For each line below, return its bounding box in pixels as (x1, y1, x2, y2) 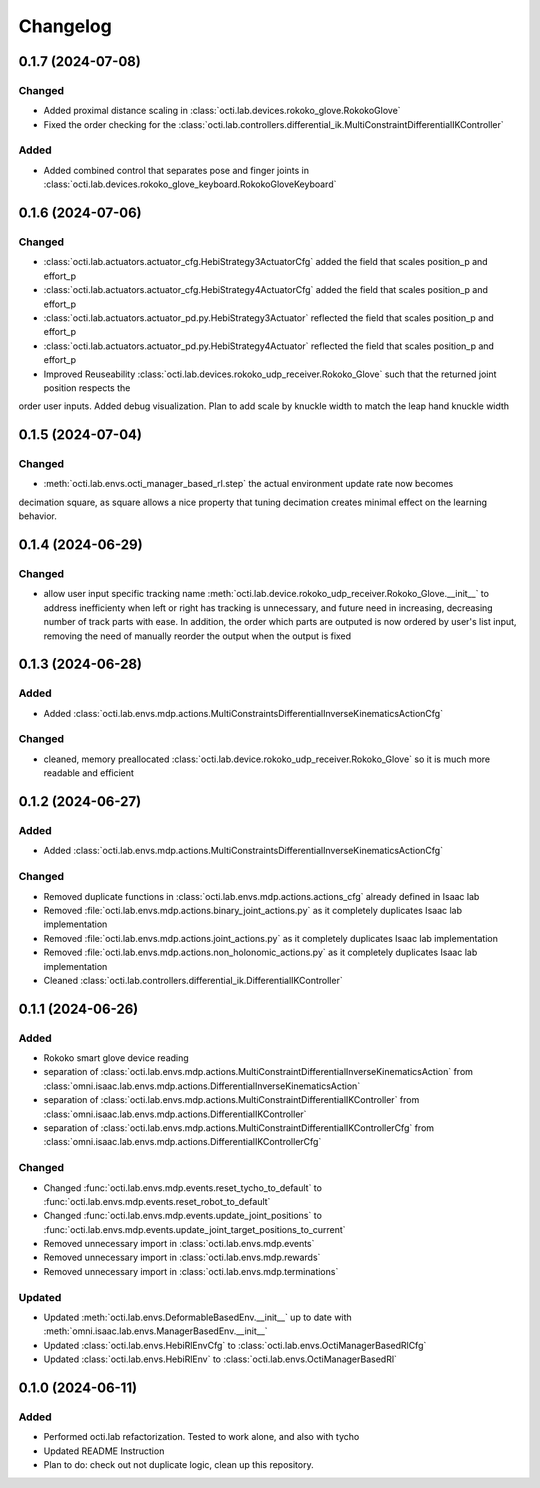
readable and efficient (43, 767, 135, 779)
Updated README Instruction (43, 1445, 165, 1457)
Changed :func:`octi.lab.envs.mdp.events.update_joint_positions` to (43, 1210, 322, 1222)
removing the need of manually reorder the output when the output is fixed (43, 630, 352, 642)
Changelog (18, 15, 112, 37)
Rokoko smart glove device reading (43, 1052, 189, 1064)
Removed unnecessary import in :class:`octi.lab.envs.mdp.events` (43, 1238, 315, 1250)
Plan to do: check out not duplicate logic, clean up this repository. (43, 1459, 314, 1471)
